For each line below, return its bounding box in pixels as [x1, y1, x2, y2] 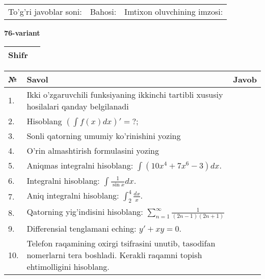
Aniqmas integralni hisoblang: [26, 159, 134, 171]
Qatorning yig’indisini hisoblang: [26, 206, 143, 218]
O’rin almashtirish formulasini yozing [26, 144, 160, 156]
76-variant [4, 27, 40, 38]
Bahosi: [90, 6, 117, 17]
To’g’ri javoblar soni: [8, 6, 82, 17]
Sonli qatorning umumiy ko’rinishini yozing [26, 129, 181, 142]
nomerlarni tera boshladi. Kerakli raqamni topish [26, 249, 202, 261]
